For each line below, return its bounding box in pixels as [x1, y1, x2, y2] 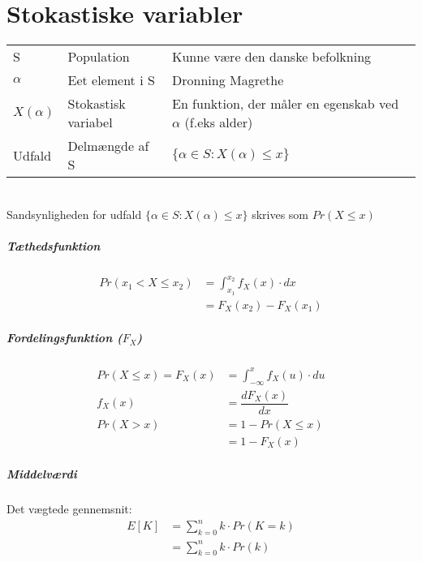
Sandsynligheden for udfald [6, 205, 142, 222]
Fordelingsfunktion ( [6, 329, 123, 346]
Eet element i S [67, 71, 155, 90]
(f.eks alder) [184, 113, 253, 132]
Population [67, 47, 130, 66]
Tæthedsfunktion [6, 237, 101, 254]
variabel [67, 113, 113, 132]
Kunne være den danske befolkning [172, 47, 372, 66]
